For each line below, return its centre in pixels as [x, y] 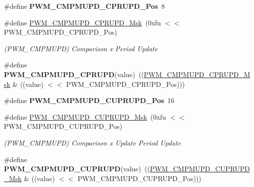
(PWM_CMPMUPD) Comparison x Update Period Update [92, 142]
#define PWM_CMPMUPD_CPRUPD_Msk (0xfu [83, 22]
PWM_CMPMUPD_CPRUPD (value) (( [74, 74]
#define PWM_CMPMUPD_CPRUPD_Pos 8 [85, 6]
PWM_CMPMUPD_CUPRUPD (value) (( [77, 169]
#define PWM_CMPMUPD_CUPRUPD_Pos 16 [89, 100]
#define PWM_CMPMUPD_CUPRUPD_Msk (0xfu [85, 116]
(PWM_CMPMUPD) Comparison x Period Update [81, 48]
